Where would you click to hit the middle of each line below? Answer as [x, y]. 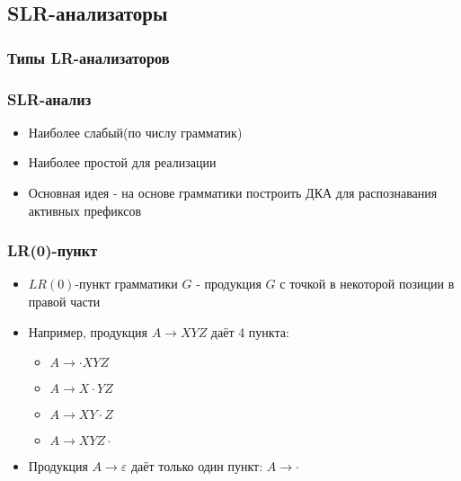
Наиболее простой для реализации [122, 162]
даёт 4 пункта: [250, 331]
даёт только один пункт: [197, 466]
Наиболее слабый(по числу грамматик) [135, 132]
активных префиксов [85, 210]
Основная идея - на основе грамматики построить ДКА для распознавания [233, 193]
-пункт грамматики [126, 284]
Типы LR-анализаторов [89, 57]
